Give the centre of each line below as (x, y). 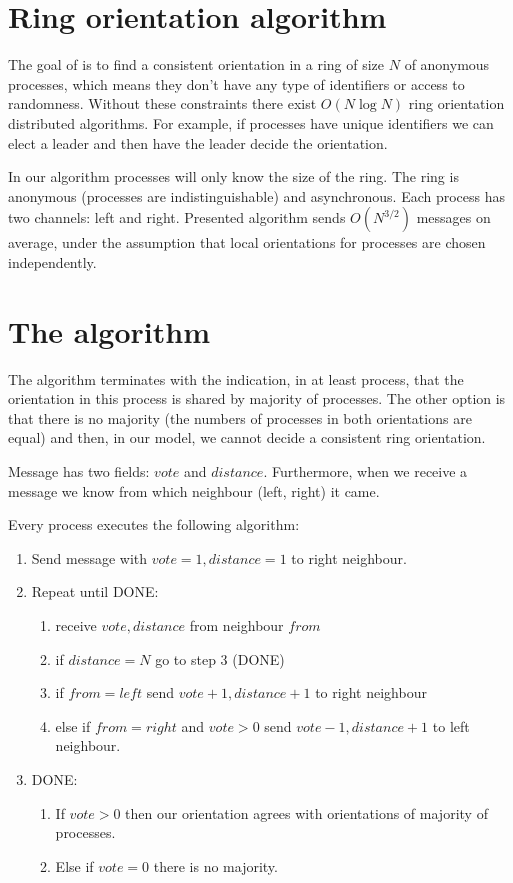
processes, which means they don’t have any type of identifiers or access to (236, 83)
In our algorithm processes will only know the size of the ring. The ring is (233, 176)
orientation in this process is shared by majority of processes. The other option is (257, 398)
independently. (52, 261)
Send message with (89, 557)
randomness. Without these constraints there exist (162, 103)
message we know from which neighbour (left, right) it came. (194, 490)
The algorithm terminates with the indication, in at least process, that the (236, 378)
